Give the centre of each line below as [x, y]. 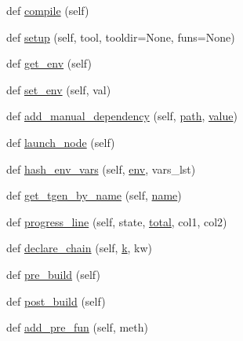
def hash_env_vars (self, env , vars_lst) [101, 169]
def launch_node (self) [61, 142]
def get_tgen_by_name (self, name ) [94, 195]
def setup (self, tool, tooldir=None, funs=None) [121, 37]
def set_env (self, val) [59, 89]
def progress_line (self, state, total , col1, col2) [117, 221]
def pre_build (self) [53, 274]
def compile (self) [48, 10]
